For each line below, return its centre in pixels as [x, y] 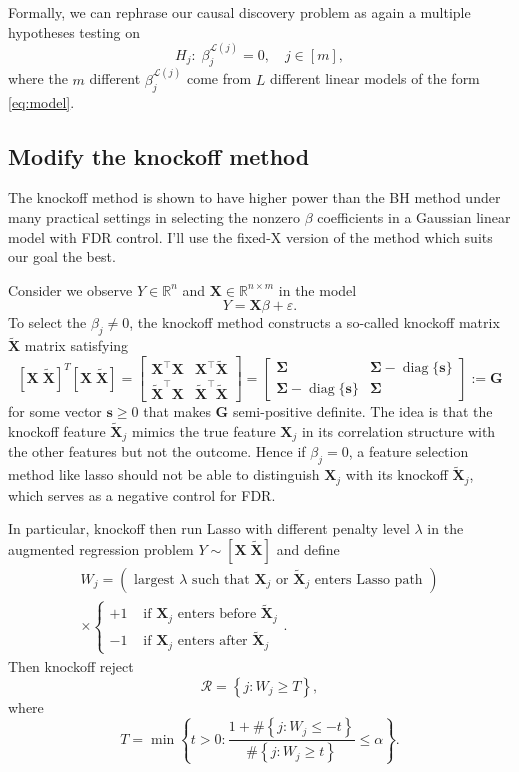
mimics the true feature [203, 430]
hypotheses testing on [74, 31]
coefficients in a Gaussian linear [414, 217]
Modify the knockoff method [159, 155]
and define [308, 548]
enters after [212, 641]
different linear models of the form [374, 78]
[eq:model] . [41, 101]
